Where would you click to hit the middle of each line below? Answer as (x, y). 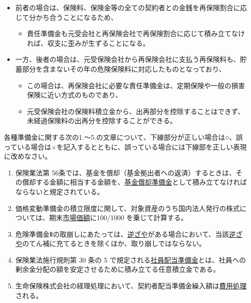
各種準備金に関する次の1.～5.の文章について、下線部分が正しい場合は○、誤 (124, 137)
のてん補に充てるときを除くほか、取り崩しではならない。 (114, 243)
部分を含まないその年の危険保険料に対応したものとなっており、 (124, 68)
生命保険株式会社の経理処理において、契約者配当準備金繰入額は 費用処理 (131, 286)
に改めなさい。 (28, 156)
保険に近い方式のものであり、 (74, 95)
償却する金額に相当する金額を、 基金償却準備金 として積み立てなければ (134, 182)
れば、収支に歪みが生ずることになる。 (88, 43)
